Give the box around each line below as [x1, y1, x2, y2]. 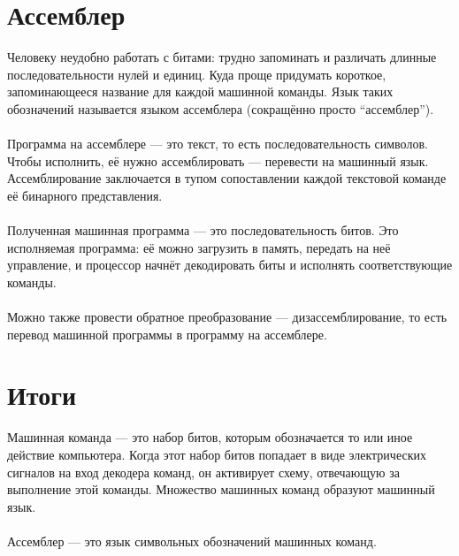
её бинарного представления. [7, 186, 163, 204]
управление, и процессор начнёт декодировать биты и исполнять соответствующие [7, 255, 453, 274]
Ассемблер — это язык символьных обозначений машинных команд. [7, 531, 377, 550]
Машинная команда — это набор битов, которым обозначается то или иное [7, 428, 413, 446]
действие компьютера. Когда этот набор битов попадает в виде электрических [7, 445, 426, 463]
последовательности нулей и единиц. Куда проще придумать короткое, [7, 65, 386, 83]
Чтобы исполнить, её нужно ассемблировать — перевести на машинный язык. [7, 151, 429, 170]
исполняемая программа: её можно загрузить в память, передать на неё [7, 238, 391, 256]
